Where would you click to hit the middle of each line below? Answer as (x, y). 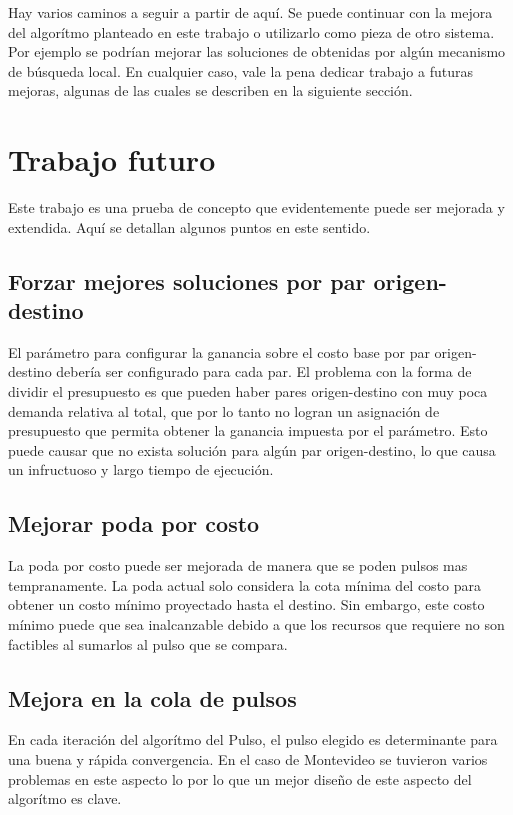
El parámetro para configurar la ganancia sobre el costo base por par (219, 351)
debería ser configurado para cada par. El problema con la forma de (264, 371)
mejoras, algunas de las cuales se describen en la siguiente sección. (210, 90)
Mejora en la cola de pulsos (152, 697)
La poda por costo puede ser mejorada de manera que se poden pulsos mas (238, 565)
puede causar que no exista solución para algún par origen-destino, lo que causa (252, 449)
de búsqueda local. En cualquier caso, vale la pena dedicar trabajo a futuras (240, 70)
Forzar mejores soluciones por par (187, 280)
